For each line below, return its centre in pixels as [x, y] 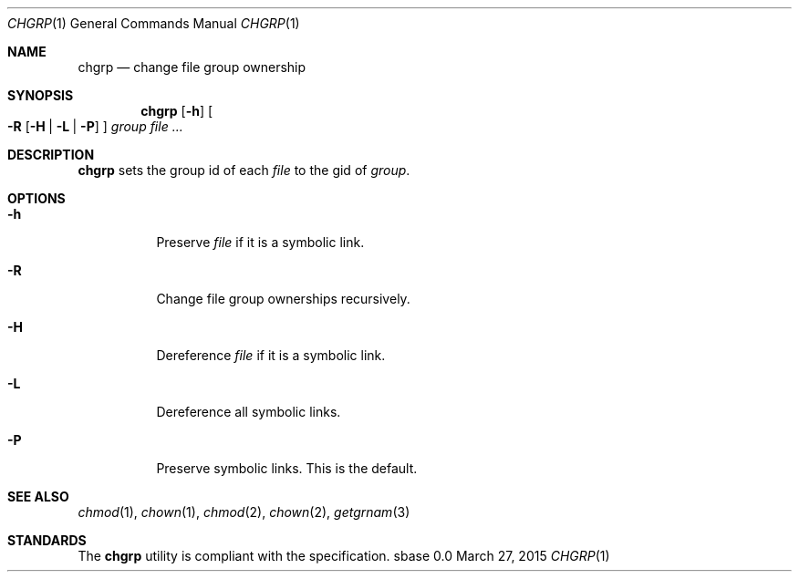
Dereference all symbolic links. [249, 412]
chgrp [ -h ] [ [177, 111]
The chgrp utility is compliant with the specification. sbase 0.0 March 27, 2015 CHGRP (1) [344, 556]
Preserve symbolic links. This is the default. [287, 468]
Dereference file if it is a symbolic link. [271, 355]
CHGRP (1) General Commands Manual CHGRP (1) [154, 23]
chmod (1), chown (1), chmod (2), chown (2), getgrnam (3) [244, 512]
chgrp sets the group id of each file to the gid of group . [244, 170]
